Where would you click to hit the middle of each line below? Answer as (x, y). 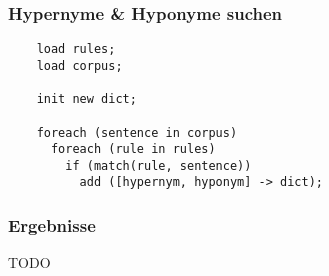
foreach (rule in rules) (133, 149)
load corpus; (79, 65)
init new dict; (86, 99)
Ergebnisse (52, 225)
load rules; (76, 49)
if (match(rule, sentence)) (158, 165)
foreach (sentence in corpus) (137, 132)
